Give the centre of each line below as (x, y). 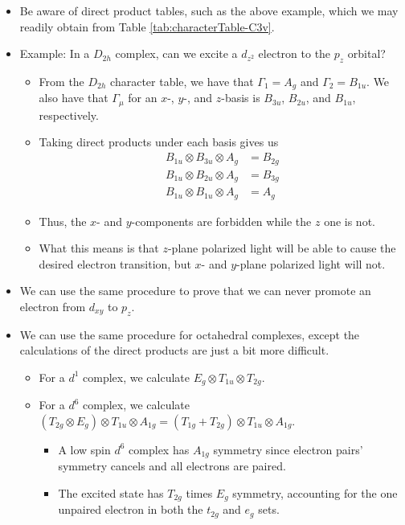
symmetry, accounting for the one (315, 492)
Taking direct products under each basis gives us (159, 142)
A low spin (84, 449)
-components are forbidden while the (221, 221)
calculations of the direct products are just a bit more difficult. (174, 350)
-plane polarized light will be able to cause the (282, 248)
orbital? (366, 53)
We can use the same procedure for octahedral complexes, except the (190, 334)
